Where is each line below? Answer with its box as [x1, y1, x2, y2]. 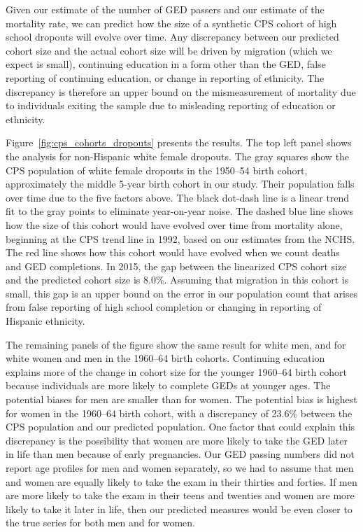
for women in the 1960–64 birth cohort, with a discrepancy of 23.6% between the [6, 405, 353, 420]
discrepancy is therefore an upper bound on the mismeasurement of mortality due [6, 84, 356, 99]
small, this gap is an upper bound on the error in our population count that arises [6, 286, 358, 300]
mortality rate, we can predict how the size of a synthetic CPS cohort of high [6, 15, 337, 30]
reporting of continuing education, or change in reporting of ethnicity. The [6, 70, 325, 85]
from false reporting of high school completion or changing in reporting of [6, 300, 322, 314]
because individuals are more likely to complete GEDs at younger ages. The [6, 378, 331, 393]
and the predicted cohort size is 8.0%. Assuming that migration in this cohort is [6, 272, 349, 287]
